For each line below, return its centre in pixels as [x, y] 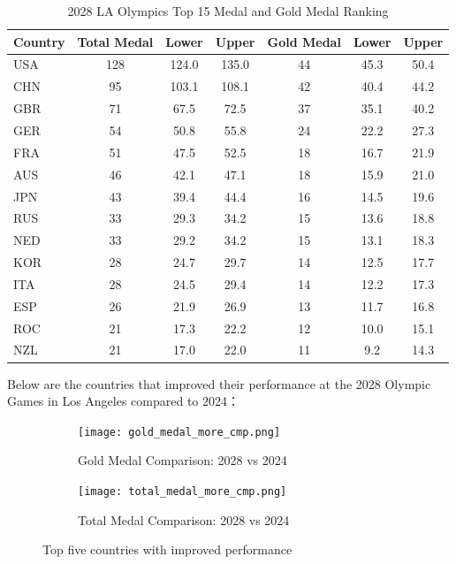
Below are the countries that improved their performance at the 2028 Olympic [219, 383]
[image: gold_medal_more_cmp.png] [179, 432]
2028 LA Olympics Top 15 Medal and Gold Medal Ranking [228, 11]
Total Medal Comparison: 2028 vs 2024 [184, 519]
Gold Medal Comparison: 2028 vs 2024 [182, 460]
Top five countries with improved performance [167, 549]
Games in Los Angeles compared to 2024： [124, 401]
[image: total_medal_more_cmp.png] [182, 491]
